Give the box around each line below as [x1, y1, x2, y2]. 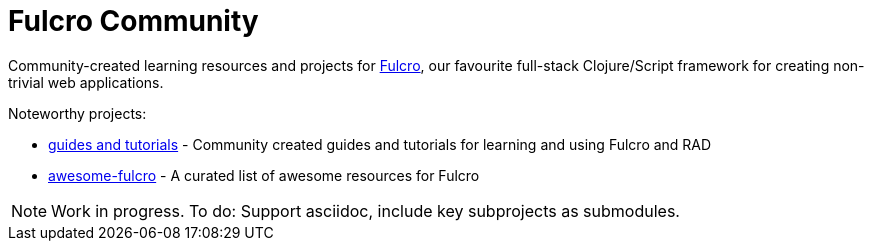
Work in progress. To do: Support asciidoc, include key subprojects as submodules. [51, 200, 680, 221]
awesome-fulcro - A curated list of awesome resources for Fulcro [48, 166, 480, 184]
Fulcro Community [8, 4, 259, 38]
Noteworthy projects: [8, 104, 147, 122]
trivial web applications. [8, 73, 164, 91]
